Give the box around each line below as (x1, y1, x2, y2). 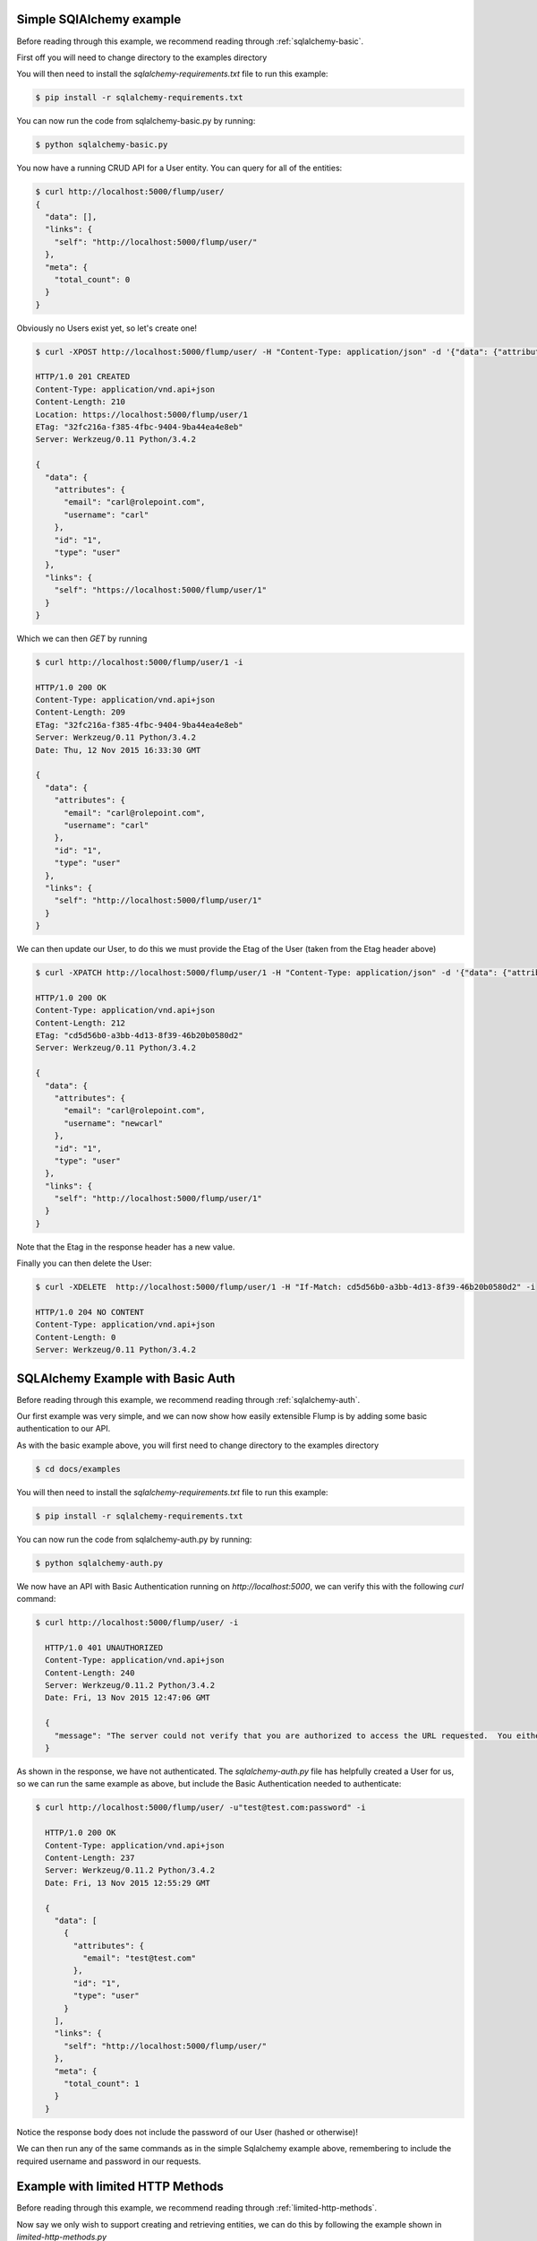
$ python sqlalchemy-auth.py (35, 1558, 164, 1568)
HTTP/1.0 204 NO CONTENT (35, 1307, 145, 1317)
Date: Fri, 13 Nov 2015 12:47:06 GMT (45, 1692, 210, 1703)
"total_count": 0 (54, 274, 131, 284)
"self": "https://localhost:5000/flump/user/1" (54, 585, 268, 595)
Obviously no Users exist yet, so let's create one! (16, 323, 197, 333)
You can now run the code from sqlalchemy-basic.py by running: (16, 116, 256, 126)
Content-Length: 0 (35, 1332, 116, 1342)
